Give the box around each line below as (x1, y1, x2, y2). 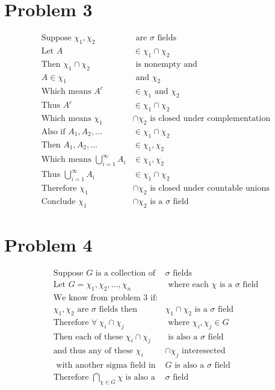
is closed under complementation (150, 114, 271, 123)
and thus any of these (53, 347, 133, 356)
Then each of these (53, 332, 123, 341)
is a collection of (95, 269, 156, 278)
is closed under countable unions (150, 184, 270, 193)
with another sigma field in (56, 361, 156, 370)
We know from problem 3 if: (53, 293, 158, 302)
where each (168, 280, 209, 289)
